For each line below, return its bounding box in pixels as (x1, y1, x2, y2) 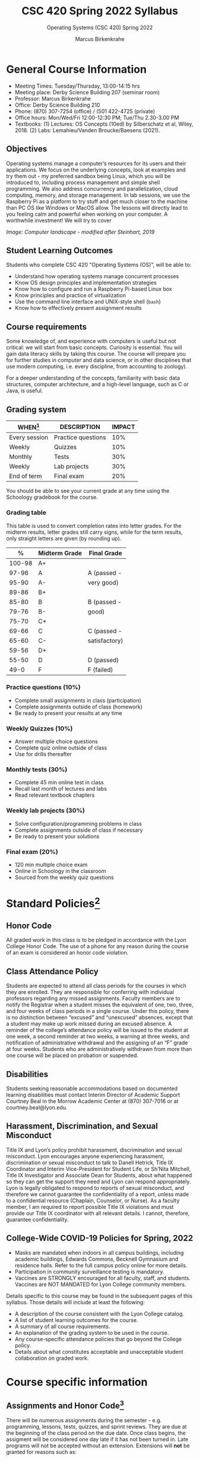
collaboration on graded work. (14, 1354, 89, 1361)
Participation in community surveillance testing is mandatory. (14, 1268, 165, 1275)
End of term (9, 472, 42, 480)
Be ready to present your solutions (14, 832, 100, 840)
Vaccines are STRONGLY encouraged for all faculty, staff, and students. (14, 1274, 191, 1282)
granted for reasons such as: (6, 1448, 77, 1455)
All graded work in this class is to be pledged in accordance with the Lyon (6, 937, 187, 944)
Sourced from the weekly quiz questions (14, 874, 114, 881)
